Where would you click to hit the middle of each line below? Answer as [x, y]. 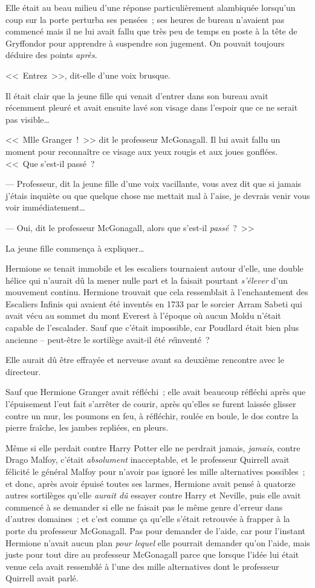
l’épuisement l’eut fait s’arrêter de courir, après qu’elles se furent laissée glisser [151, 404]
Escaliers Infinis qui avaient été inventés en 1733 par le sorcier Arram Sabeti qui [154, 303]
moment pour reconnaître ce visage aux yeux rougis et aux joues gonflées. [142, 151]
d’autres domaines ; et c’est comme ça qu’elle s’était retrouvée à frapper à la [148, 519]
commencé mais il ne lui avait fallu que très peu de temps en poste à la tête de [151, 31]
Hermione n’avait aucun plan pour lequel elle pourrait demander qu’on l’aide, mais [158, 542]
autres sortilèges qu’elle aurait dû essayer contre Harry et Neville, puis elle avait [153, 495]
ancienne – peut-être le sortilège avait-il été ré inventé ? [108, 339]
